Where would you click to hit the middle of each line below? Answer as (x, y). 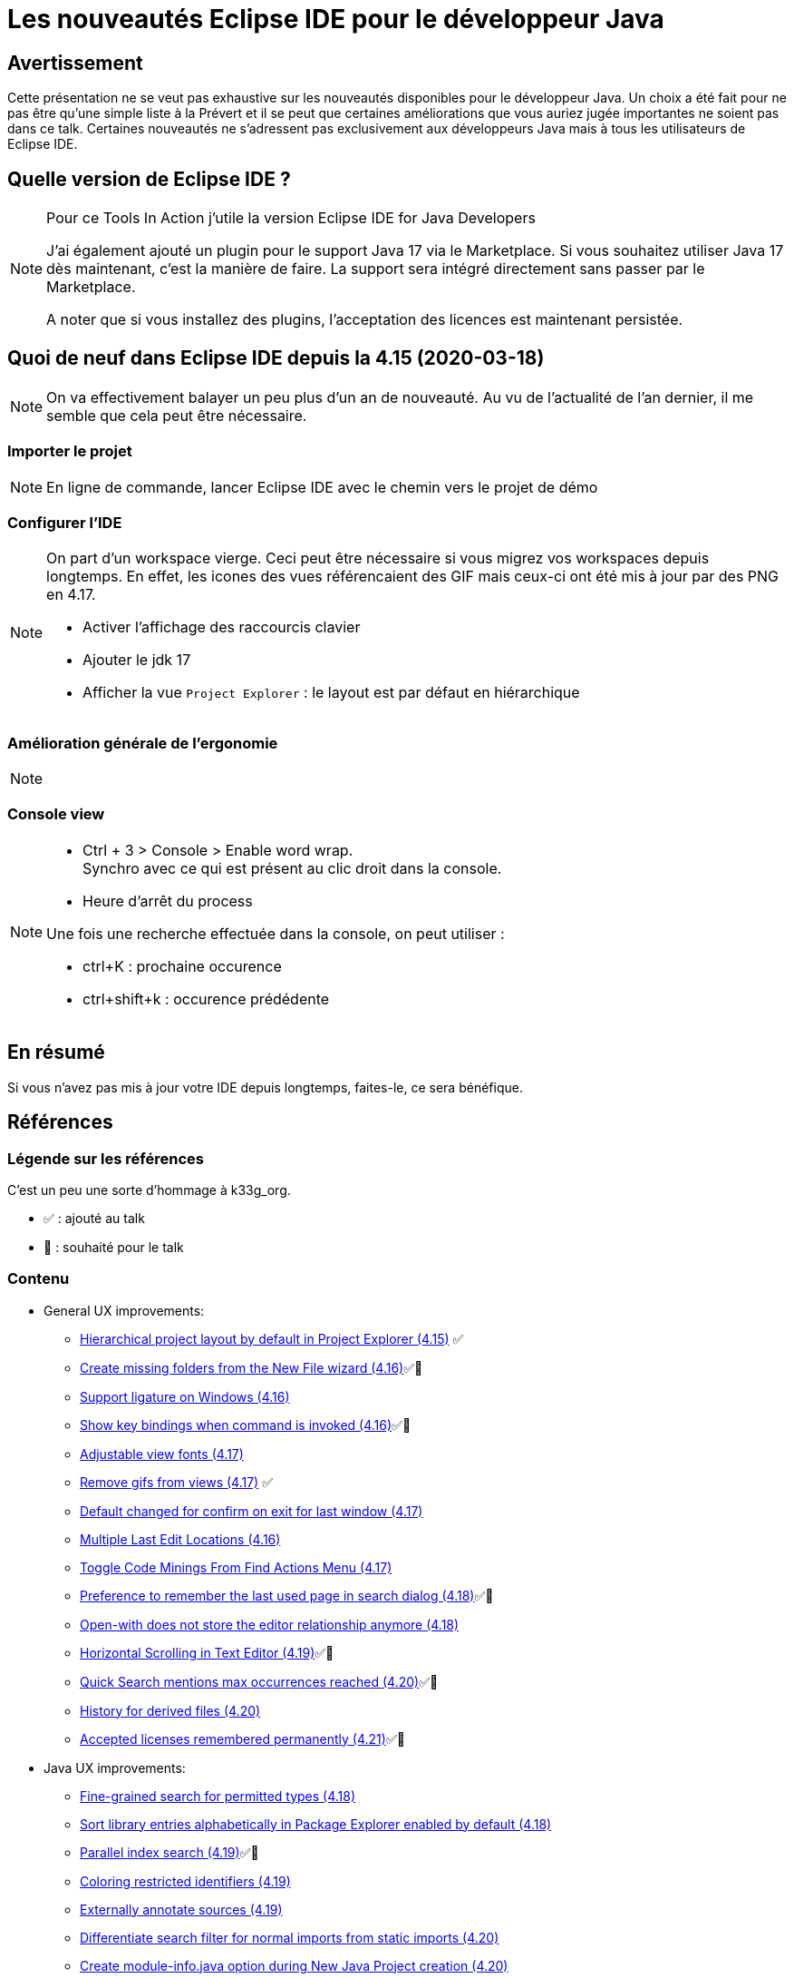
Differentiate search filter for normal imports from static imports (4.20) (290, 1937)
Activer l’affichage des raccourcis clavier (222, 627)
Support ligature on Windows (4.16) (185, 1396)
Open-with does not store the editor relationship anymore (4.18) (270, 1624)
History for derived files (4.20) (170, 1710)
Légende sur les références (106, 1158)
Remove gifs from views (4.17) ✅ (177, 1482)
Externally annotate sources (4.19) (181, 1909)
